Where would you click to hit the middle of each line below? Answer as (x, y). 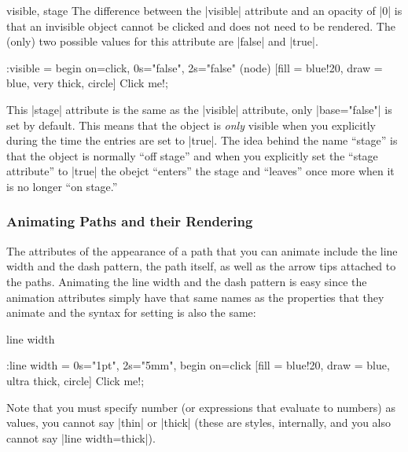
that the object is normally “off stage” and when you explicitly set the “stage (192, 155)
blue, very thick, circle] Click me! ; (87, 83)
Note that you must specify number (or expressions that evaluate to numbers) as (201, 407)
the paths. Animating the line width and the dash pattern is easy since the (187, 281)
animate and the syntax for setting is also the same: (131, 312)
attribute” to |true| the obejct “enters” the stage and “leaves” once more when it (200, 171)
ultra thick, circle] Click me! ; (75, 380)
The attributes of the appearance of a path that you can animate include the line (202, 250)
